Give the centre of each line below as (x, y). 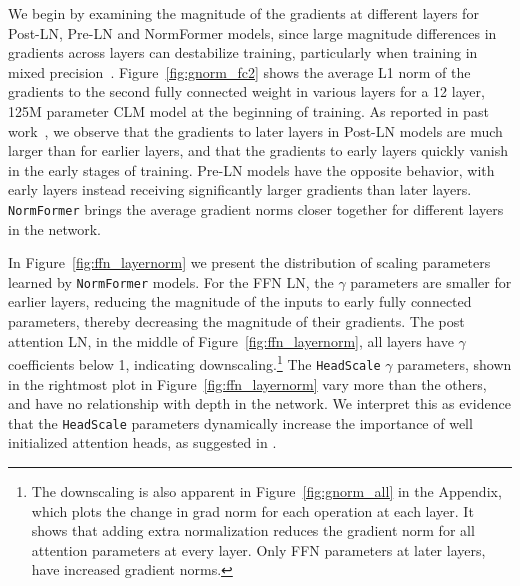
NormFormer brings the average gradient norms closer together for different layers (256, 208)
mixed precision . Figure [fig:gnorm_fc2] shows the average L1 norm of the (239, 71)
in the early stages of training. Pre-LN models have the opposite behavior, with (251, 169)
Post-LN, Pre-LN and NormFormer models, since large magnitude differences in (252, 32)
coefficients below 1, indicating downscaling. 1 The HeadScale (194, 362)
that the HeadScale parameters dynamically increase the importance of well (240, 422)
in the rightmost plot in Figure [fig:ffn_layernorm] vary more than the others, (247, 383)
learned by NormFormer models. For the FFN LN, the (171, 281)
